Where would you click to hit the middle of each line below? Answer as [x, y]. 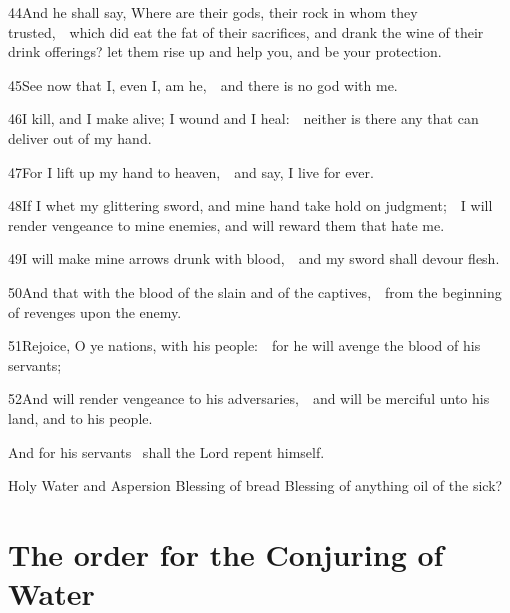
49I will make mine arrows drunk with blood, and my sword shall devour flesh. [254, 258]
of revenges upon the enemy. [95, 311]
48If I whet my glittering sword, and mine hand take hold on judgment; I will [250, 205]
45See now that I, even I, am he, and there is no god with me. [203, 84]
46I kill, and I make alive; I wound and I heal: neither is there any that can [243, 118]
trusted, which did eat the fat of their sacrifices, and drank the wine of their [246, 31]
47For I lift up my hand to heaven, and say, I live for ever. [191, 171]
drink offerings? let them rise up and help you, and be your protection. [225, 51]
